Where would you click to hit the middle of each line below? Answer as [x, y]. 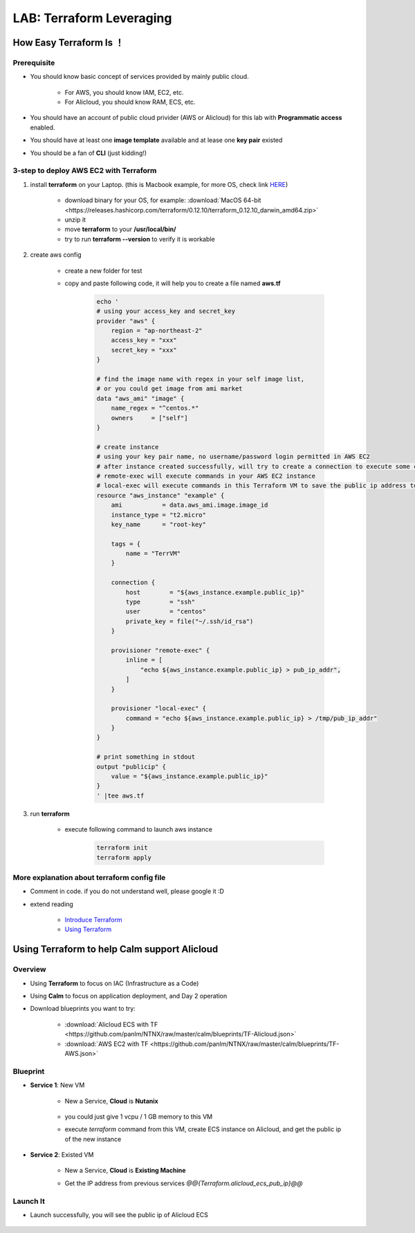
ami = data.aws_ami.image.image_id [190, 505]
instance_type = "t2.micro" [159, 515]
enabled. [43, 127]
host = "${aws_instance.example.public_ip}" [215, 592]
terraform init [122, 848]
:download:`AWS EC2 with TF [107, 1044]
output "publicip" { [131, 766]
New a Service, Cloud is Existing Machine [125, 1171]
